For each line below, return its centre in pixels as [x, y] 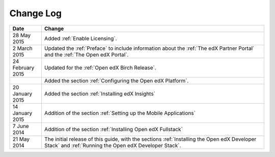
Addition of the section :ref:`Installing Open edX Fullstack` [113, 129]
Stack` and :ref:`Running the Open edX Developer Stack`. [113, 145]
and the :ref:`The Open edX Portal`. [86, 54]
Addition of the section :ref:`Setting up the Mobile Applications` [120, 113]
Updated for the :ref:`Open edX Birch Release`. [100, 68]
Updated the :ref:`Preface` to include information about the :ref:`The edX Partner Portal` [149, 48]
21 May [21, 139]
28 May [22, 35]
